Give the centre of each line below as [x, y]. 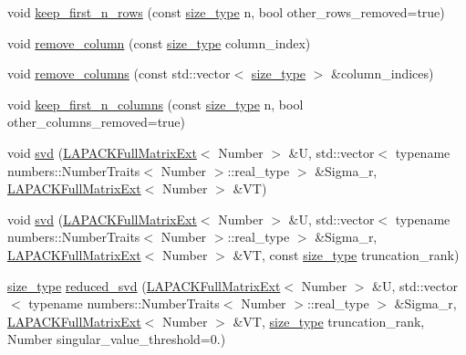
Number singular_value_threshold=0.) [117, 339]
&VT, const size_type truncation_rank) [346, 254]
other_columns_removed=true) [97, 122]
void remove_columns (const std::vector [119, 73]
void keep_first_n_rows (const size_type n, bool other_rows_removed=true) [226, 12]
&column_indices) [383, 73]
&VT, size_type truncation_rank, [329, 321]
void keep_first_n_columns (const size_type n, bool [155, 104]
